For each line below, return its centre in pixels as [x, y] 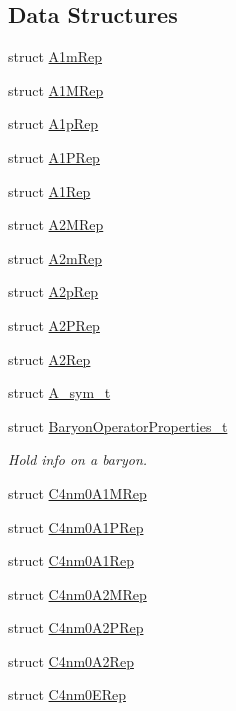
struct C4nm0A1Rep [71, 560]
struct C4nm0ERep [67, 694]
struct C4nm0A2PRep [76, 627]
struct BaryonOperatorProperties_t [118, 425]
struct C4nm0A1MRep [77, 492]
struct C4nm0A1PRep [76, 526]
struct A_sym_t [59, 392]
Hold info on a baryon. [78, 459]
